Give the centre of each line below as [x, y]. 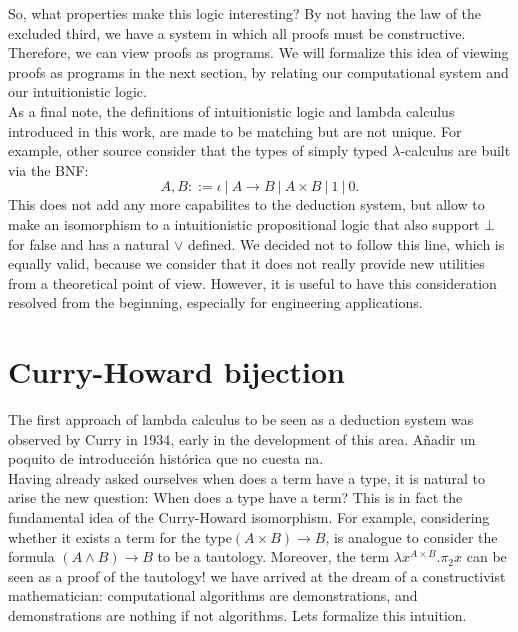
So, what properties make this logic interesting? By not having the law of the [245, 13]
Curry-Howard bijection [176, 371]
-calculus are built [455, 150]
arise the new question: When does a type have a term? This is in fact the [235, 497]
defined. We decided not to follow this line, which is [346, 243]
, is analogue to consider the [411, 536]
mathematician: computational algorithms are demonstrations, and [213, 595]
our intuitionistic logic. [77, 91]
